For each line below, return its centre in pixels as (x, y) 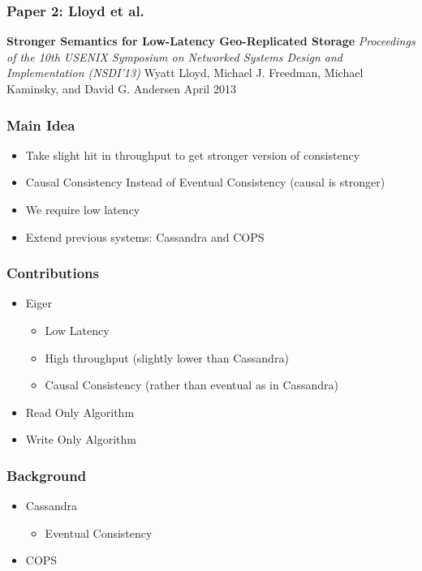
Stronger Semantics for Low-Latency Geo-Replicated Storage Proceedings (211, 41)
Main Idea (41, 125)
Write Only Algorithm (81, 439)
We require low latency (83, 209)
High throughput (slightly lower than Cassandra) (167, 357)
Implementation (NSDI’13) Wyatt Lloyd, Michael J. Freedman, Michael (185, 73)
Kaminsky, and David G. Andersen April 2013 (121, 88)
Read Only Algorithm (80, 412)
